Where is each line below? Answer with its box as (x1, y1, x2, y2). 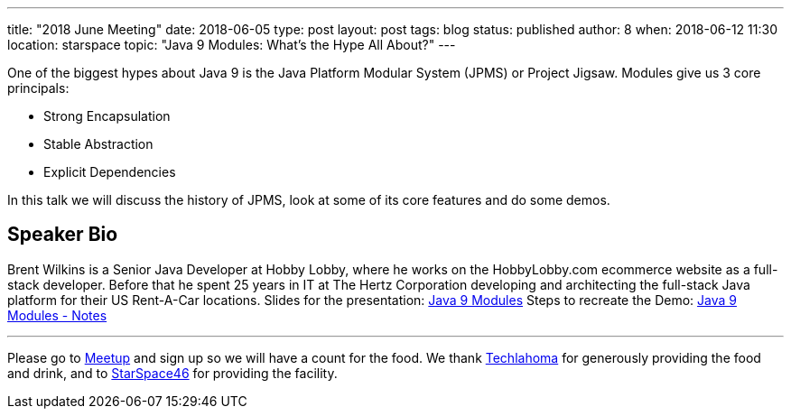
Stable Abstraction (43, 136, 154, 152)
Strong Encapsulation (43, 108, 171, 124)
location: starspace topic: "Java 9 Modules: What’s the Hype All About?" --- (7, 37, 456, 52)
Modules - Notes (7, 307, 107, 323)
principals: (7, 80, 70, 96)
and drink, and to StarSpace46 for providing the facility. (7, 365, 338, 381)
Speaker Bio (7, 223, 118, 246)
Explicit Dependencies (43, 164, 176, 180)
